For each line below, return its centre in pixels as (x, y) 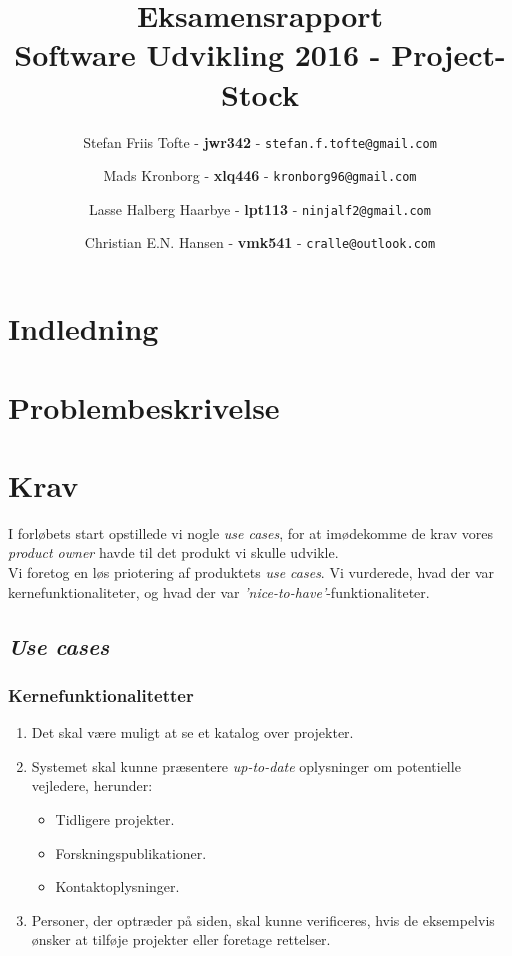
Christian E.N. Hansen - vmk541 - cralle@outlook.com (260, 242)
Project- (448, 54)
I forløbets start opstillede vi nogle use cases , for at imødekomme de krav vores (250, 532)
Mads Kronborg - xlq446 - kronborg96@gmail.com (260, 175)
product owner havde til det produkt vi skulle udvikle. (173, 552)
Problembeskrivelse (144, 406)
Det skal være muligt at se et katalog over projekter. (192, 732)
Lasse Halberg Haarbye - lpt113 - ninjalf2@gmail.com (260, 208)
